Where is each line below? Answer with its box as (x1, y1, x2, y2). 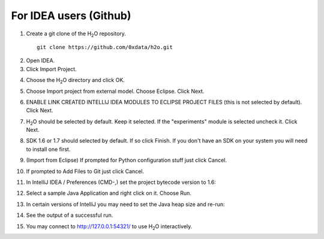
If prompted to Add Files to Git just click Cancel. (26, 168, 144, 175)
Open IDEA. (26, 57, 55, 64)
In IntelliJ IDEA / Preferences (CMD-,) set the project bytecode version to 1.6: (26, 179, 216, 186)
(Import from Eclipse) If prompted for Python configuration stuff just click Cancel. (26, 156, 227, 164)
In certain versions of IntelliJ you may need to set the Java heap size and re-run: (26, 201, 225, 208)
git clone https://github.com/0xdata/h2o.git (37, 44, 173, 50)
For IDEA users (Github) (11, 9, 131, 22)
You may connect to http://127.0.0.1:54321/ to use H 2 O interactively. (26, 222, 193, 231)
